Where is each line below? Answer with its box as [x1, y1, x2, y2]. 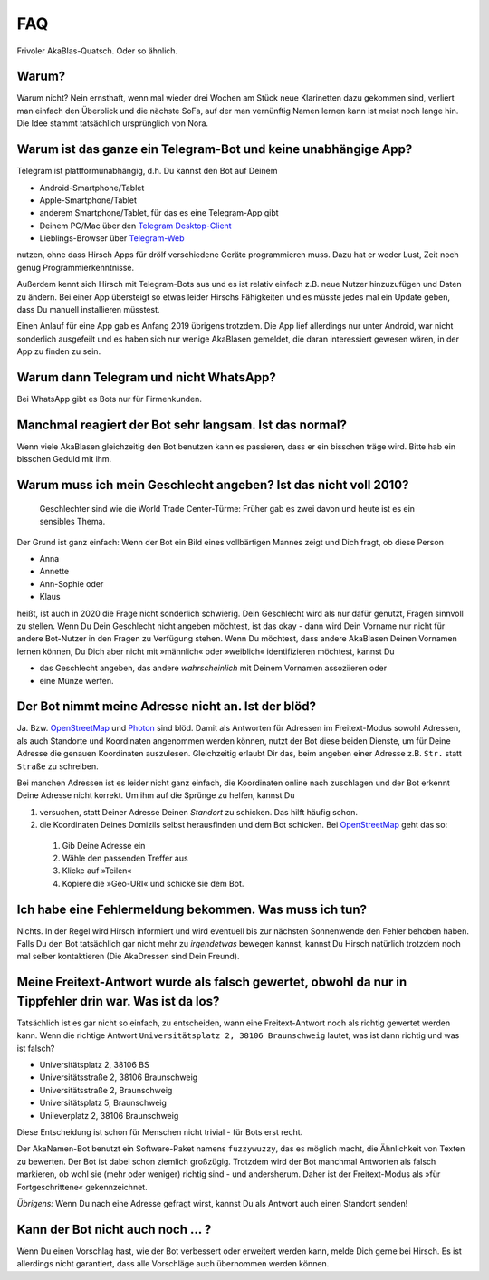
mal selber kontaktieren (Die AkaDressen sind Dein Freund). [16, 951, 240, 962]
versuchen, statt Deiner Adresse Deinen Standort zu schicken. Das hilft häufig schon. [39, 806, 358, 817]
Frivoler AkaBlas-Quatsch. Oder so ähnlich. [16, 45, 178, 56]
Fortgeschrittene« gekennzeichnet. [16, 1181, 149, 1192]
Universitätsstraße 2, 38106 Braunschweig [39, 1072, 198, 1083]
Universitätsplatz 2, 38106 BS [39, 1060, 149, 1071]
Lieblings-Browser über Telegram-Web [39, 233, 185, 244]
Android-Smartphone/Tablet [39, 182, 145, 193]
